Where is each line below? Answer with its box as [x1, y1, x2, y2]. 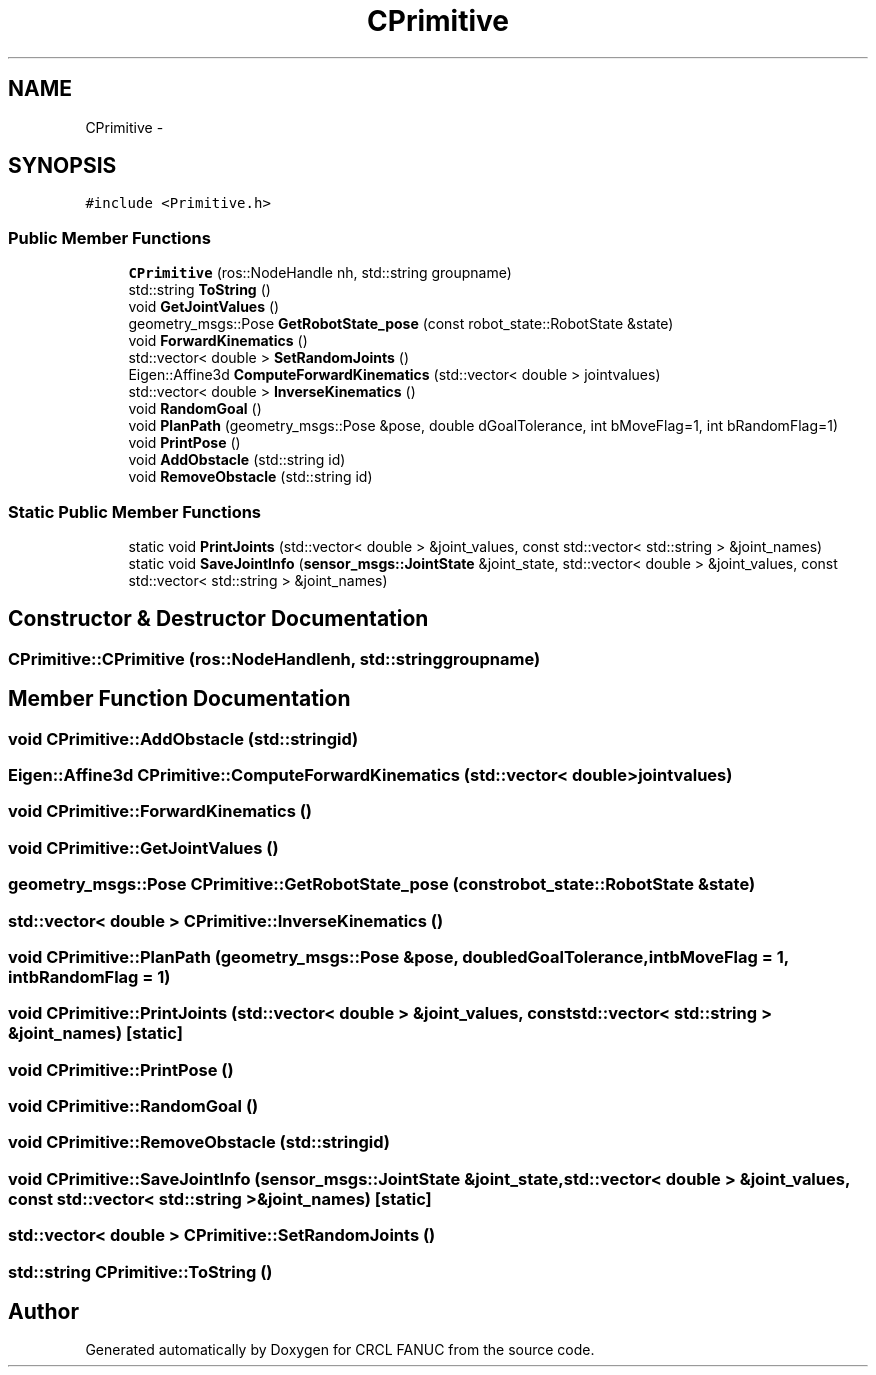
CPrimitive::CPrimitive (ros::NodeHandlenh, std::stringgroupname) [8, 648, 541, 669]
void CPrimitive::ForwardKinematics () [8, 801, 313, 822]
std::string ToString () [128, 281, 271, 299]
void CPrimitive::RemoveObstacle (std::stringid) [8, 1132, 391, 1153]
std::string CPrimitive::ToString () [8, 1261, 273, 1282]
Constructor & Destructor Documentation [8, 606, 429, 632]
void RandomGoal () [128, 400, 262, 418]
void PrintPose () [128, 434, 241, 452]
